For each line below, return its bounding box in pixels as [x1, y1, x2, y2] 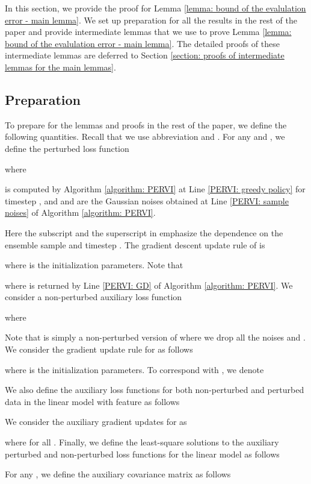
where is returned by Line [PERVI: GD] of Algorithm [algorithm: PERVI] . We [5, 278, 293, 291]
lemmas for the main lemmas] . [5, 60, 116, 73]
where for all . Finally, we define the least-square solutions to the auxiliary [5, 436, 279, 448]
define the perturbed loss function [5, 142, 129, 154]
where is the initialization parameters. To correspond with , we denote [5, 363, 264, 376]
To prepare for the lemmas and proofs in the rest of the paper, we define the [5, 118, 287, 131]
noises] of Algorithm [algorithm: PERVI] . [5, 206, 156, 219]
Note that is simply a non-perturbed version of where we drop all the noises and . [5, 331, 306, 344]
